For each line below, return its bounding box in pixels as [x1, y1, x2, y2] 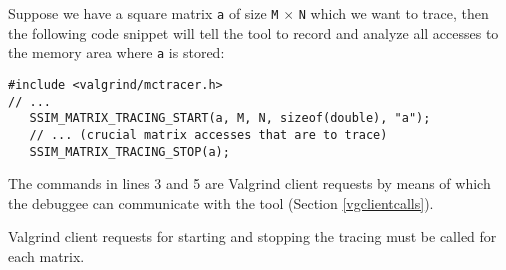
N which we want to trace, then [298, 3, 489, 23]
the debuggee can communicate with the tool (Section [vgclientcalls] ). [8, 192, 434, 213]
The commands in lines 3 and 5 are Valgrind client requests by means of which [8, 173, 491, 194]
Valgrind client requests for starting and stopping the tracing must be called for [8, 226, 497, 247]
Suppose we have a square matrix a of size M [8, 3, 279, 23]
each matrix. [8, 245, 85, 266]
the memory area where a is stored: [8, 42, 225, 63]
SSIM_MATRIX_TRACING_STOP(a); [29, 144, 230, 159]
